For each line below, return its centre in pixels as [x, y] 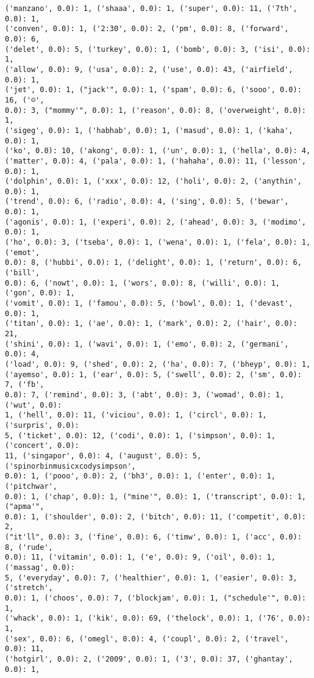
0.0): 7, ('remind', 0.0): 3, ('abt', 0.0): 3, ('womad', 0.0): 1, [145, 395]
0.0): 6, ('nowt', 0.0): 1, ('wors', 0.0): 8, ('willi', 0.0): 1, [143, 283]
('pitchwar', [31, 486]
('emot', [23, 252]
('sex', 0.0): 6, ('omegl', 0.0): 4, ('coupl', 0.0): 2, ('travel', [147, 639]
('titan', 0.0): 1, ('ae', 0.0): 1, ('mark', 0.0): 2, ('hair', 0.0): [151, 324]
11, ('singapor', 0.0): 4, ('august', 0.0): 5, [103, 456]
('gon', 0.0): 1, [40, 293]
